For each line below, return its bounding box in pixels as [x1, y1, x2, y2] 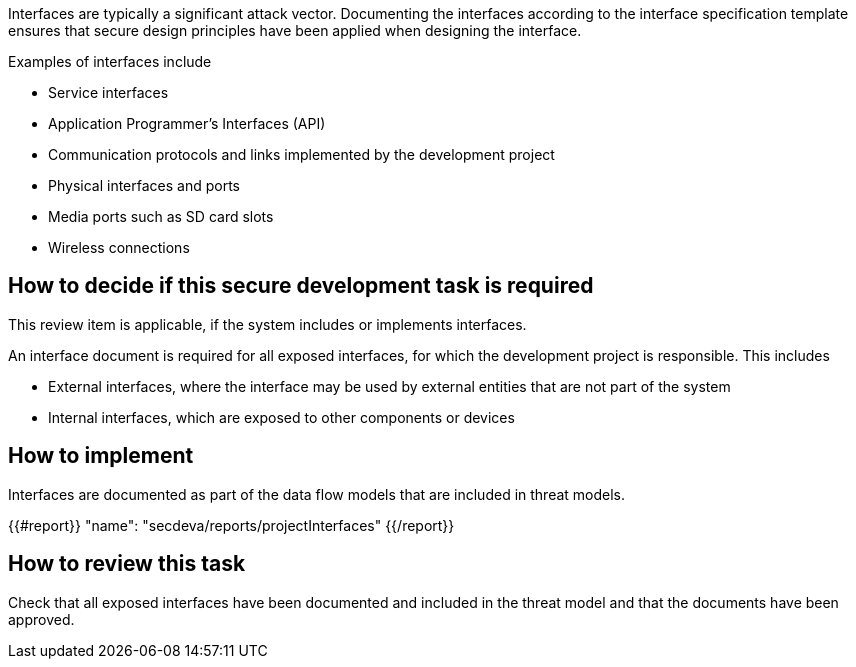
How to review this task [8, 551, 246, 577]
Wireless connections [48, 239, 190, 256]
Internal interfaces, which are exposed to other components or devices [48, 408, 515, 426]
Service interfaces [48, 84, 169, 101]
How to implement [8, 443, 194, 469]
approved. [8, 610, 75, 628]
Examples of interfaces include [8, 53, 212, 70]
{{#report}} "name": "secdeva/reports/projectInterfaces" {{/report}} [8, 516, 455, 534]
